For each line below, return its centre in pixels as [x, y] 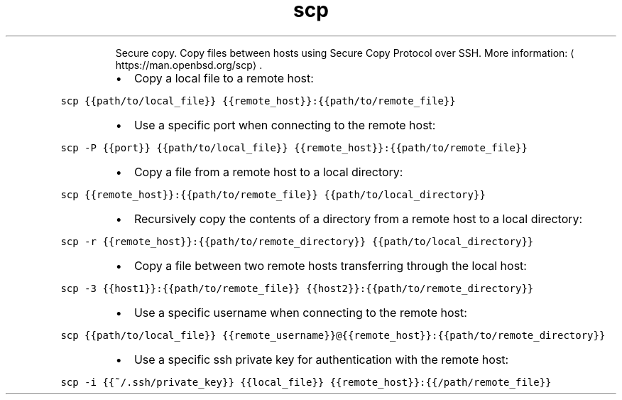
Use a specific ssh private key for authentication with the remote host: [321, 359]
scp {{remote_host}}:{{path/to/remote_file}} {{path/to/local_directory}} [273, 194]
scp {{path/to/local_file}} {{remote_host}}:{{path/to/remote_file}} [258, 101]
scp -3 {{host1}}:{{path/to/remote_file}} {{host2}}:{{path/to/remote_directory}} [297, 288]
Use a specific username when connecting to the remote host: [300, 312]
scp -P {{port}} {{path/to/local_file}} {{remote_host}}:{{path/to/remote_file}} [294, 147]
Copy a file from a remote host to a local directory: [268, 172]
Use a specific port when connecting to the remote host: [285, 125]
